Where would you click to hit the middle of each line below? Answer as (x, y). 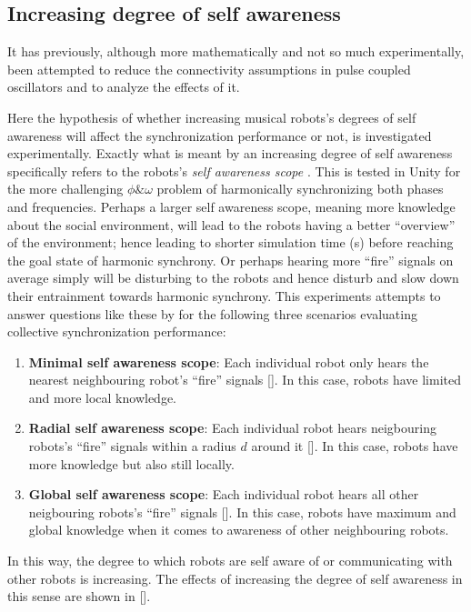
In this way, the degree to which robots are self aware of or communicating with (230, 561)
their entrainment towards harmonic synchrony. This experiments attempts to (224, 295)
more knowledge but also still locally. (131, 463)
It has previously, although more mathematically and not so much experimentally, (236, 51)
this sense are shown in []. (79, 596)
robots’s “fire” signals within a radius (132, 446)
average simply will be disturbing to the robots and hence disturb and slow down (233, 278)
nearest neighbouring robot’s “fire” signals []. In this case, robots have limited (245, 380)
